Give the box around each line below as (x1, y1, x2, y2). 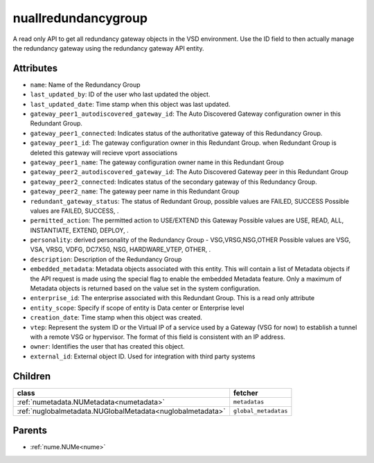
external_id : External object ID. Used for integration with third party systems (30, 352, 256, 360)
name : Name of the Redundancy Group (30, 80, 141, 89)
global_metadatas (233, 408, 288, 415)
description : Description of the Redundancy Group (30, 255, 182, 263)
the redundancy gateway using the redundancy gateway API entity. (12, 44, 204, 52)
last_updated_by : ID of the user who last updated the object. (30, 90, 211, 98)
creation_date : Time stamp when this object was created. (30, 313, 202, 322)
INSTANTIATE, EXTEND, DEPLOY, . (30, 226, 130, 234)
